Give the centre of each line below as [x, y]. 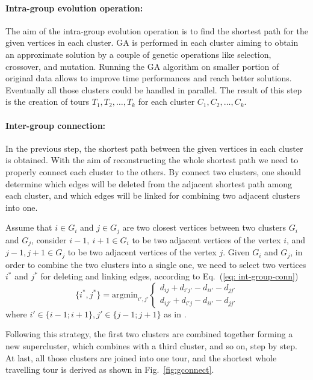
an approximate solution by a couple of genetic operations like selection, [138, 54]
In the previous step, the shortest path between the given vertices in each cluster [154, 148]
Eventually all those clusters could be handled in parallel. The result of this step [154, 89]
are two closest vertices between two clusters [204, 227]
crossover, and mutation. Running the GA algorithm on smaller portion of [142, 66]
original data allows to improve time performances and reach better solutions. [149, 78]
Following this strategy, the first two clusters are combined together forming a [149, 334]
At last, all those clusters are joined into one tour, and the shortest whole [141, 357]
